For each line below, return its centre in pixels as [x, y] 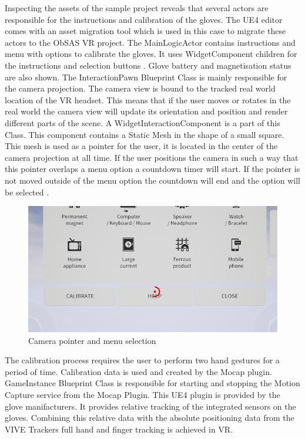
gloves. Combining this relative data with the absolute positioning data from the [150, 418]
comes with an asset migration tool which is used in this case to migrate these [145, 31]
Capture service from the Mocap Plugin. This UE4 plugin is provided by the [143, 394]
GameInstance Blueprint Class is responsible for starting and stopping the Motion [152, 383]
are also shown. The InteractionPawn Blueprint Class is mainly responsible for [146, 77]
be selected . [27, 192]
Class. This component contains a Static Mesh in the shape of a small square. [145, 134]
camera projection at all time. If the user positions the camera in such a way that [152, 157]
